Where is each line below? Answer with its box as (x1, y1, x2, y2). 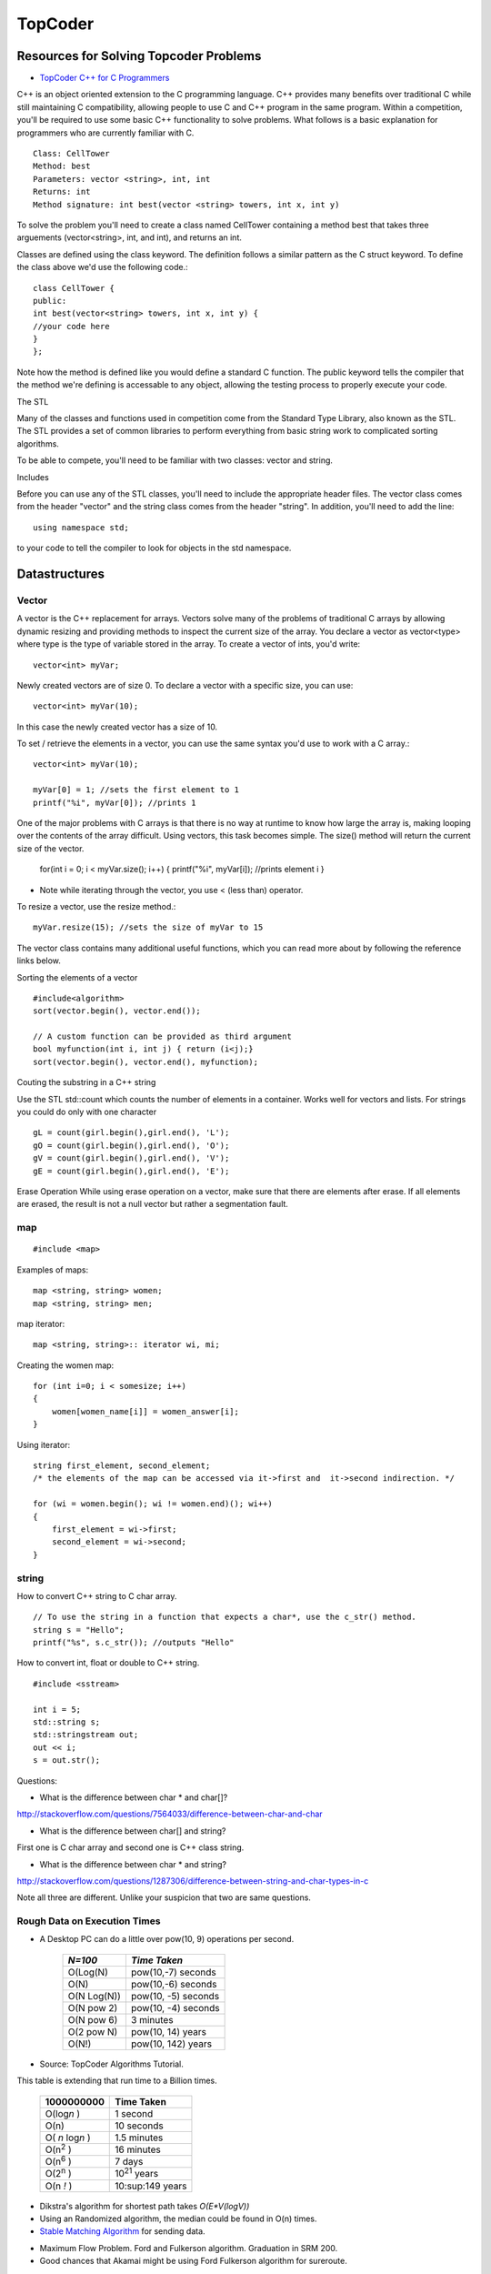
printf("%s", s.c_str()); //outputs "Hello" (33, 1637, 235, 1648)
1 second (115, 2107, 154, 2119)
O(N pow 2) (67, 2001, 118, 2014)
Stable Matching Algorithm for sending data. (39, 2226, 205, 2237)
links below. (16, 955, 61, 966)
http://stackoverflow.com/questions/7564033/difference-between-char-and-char (16, 1808, 323, 1819)
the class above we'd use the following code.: (16, 262, 188, 273)
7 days (115, 2156, 144, 2168)
